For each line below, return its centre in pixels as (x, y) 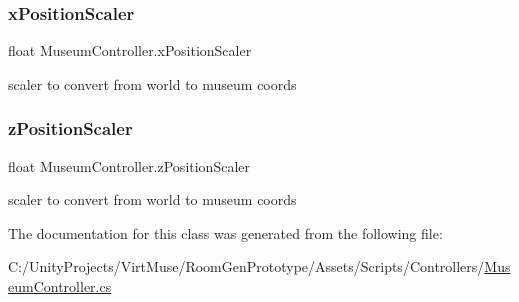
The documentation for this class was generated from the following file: (225, 232)
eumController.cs (60, 286)
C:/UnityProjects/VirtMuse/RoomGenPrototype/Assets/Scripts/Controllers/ (246, 266)
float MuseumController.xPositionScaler (130, 50)
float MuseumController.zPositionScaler (129, 165)
